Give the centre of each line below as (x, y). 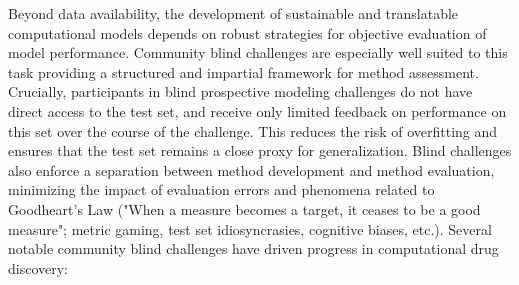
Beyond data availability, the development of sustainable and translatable (233, 13)
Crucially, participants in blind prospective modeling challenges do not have (240, 91)
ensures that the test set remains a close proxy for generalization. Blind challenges (260, 150)
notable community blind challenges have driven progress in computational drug (253, 248)
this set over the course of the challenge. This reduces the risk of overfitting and (253, 130)
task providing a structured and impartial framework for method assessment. (243, 71)
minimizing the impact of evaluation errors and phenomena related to (221, 189)
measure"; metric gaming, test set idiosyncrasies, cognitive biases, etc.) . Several (250, 228)
